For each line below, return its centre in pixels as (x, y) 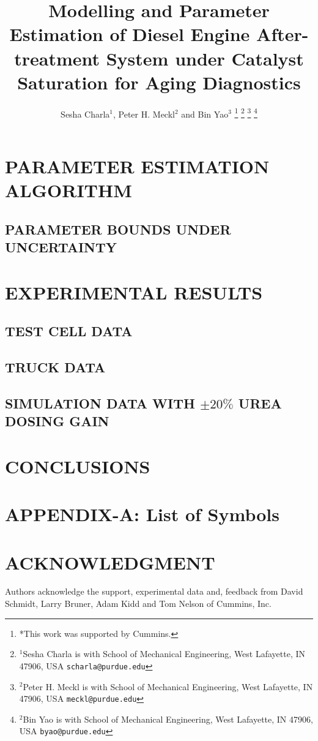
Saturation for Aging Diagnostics (159, 82)
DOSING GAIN (57, 421)
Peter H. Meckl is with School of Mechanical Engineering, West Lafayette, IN (168, 686)
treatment (57, 58)
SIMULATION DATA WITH (100, 403)
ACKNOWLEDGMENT (110, 562)
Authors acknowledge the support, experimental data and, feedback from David (154, 591)
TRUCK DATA (55, 367)
